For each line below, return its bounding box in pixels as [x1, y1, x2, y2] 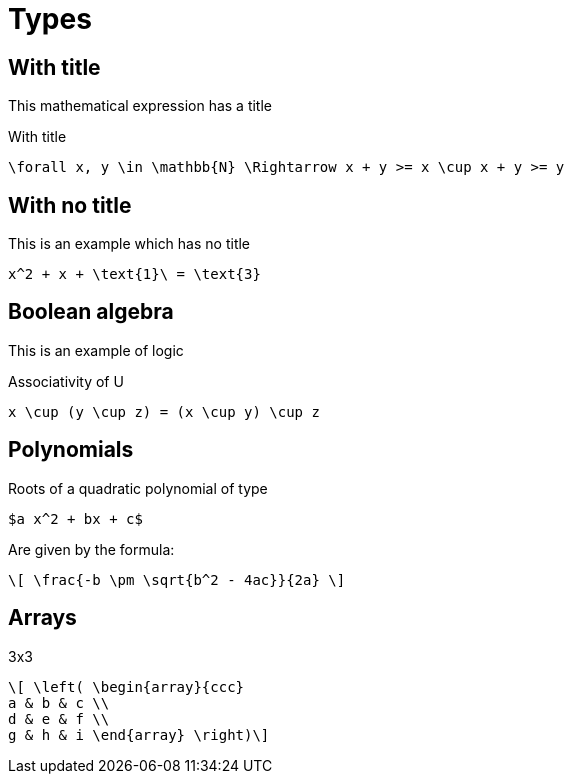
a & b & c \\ [8, 694, 110, 711]
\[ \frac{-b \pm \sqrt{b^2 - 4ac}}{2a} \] [8, 571, 346, 588]
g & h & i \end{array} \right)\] [8, 726, 270, 743]
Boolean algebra [8, 299, 174, 325]
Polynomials [8, 437, 134, 463]
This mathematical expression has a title [8, 97, 273, 115]
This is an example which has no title [8, 235, 251, 253]
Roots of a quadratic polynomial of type [8, 479, 268, 497]
